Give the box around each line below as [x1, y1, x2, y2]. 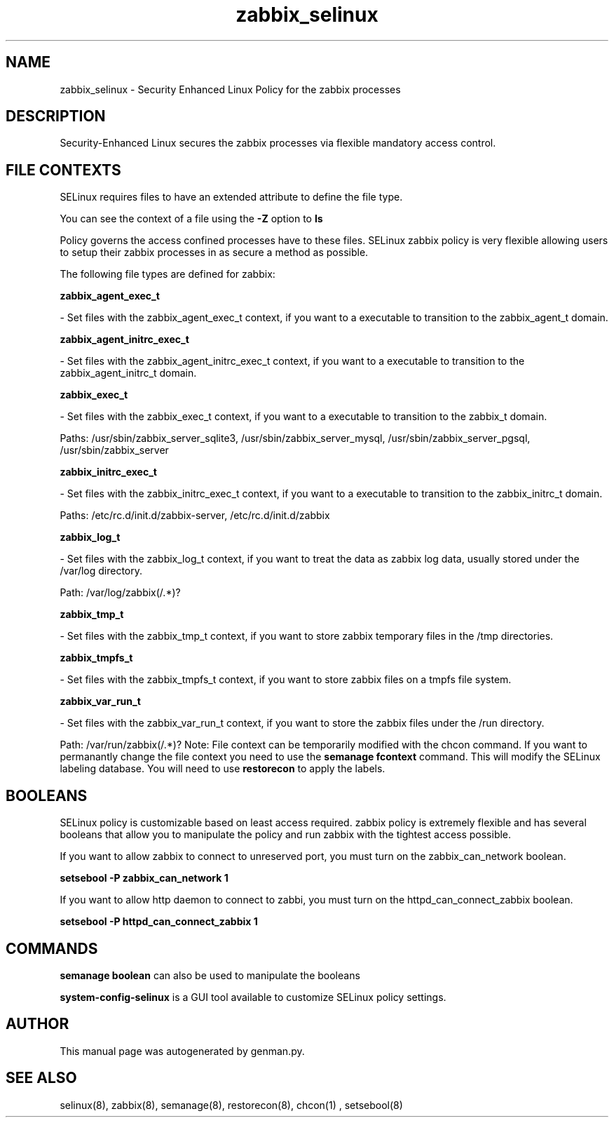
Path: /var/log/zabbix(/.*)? [60, 586, 181, 599]
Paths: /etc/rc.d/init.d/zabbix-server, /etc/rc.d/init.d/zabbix [60, 509, 330, 522]
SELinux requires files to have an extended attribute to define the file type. [60, 191, 403, 203]
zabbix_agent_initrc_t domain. [60, 367, 197, 379]
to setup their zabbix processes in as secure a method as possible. [60, 246, 369, 259]
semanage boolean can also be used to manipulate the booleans [60, 969, 360, 981]
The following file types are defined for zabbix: [60, 268, 275, 281]
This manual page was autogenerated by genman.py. [60, 1044, 305, 1057]
